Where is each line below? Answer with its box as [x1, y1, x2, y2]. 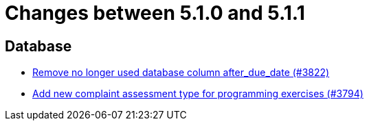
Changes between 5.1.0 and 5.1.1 [5, 1, 305, 25]
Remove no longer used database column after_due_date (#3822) [32, 66, 330, 79]
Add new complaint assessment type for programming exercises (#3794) [32, 88, 364, 100]
